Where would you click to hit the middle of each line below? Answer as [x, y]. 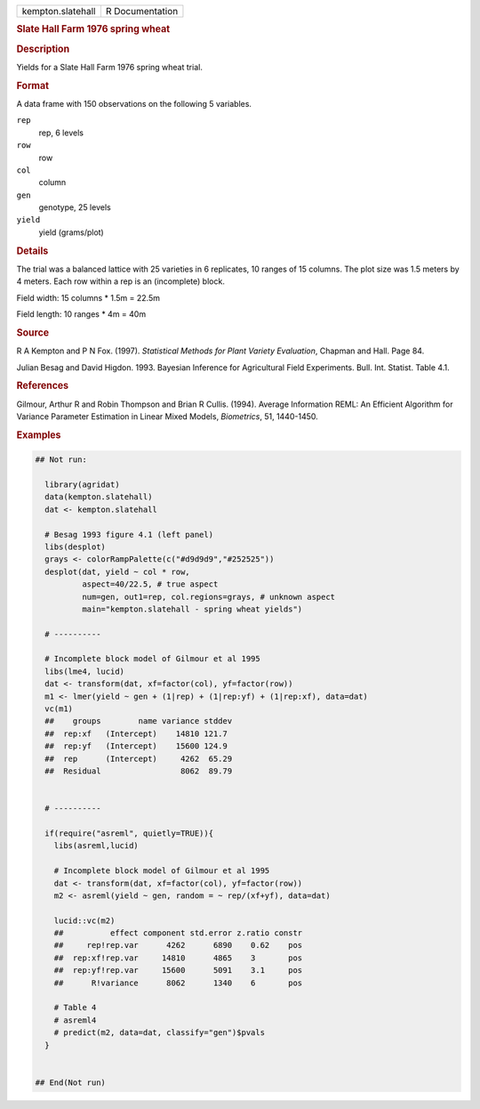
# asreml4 [75, 1020]
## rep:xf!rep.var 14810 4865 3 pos [178, 958]
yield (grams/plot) [71, 232]
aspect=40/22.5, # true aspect [150, 584]
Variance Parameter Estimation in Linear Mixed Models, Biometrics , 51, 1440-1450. [168, 416]
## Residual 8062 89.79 [139, 771]
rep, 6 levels [61, 133]
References [43, 385]
